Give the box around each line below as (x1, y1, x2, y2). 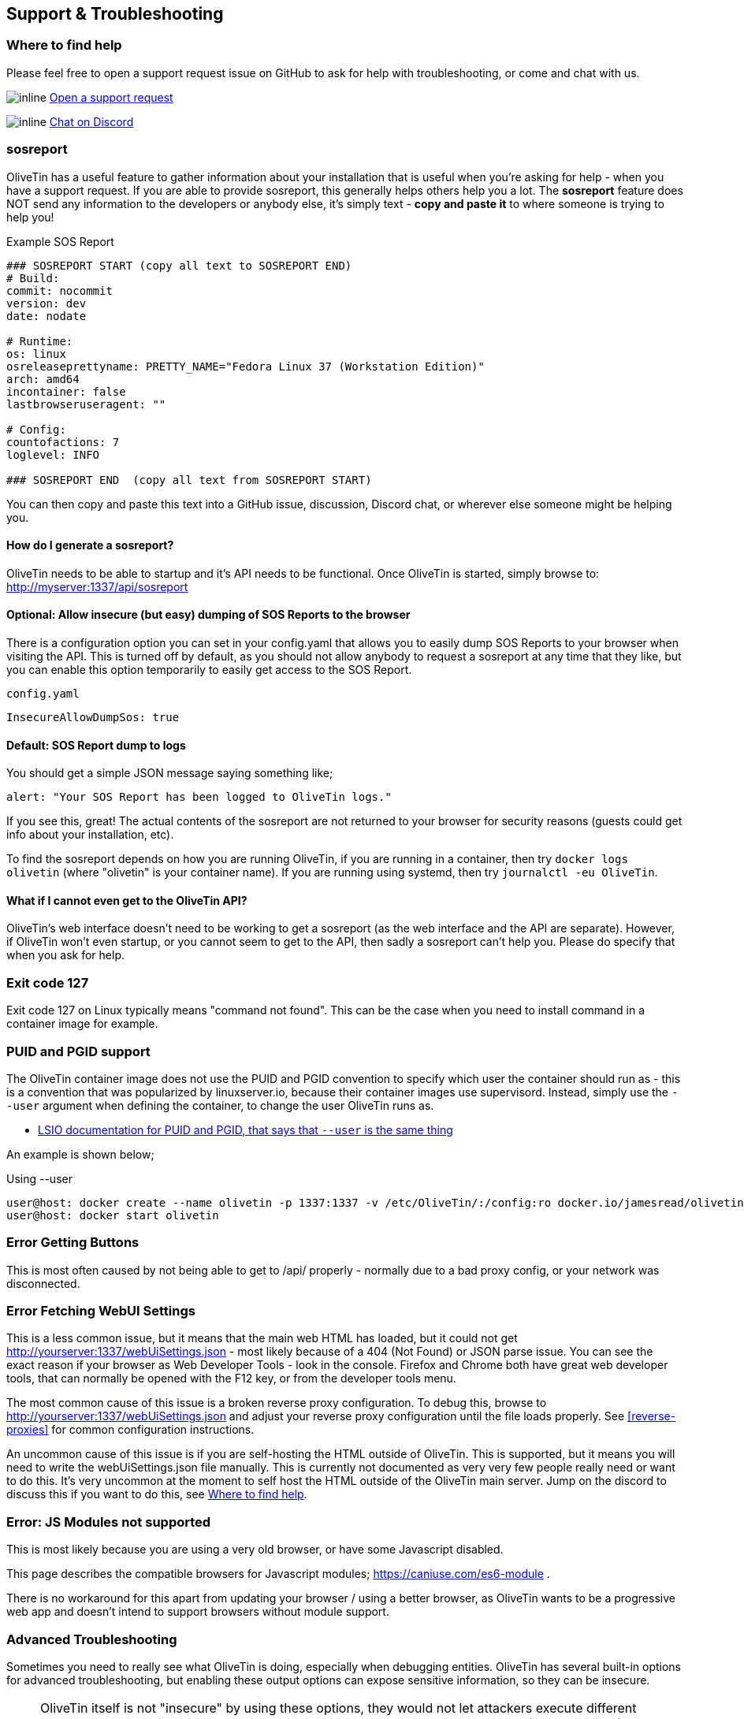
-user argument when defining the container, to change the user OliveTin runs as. (6, 1098, 434, 1112)
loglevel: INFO (6, 448, 100, 461)
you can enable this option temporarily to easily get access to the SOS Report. (6, 662, 412, 676)
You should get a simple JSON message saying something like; (6, 766, 333, 780)
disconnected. (6, 1276, 80, 1290)
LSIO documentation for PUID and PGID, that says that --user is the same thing (38, 1122, 453, 1137)
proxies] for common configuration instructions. (6, 1423, 255, 1437)
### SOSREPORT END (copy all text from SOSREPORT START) (6, 473, 372, 486)
